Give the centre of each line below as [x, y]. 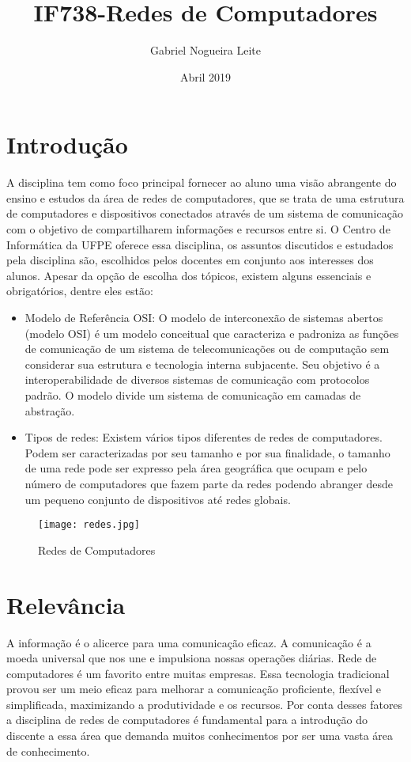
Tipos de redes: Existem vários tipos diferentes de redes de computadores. [204, 437]
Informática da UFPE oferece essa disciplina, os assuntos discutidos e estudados [200, 244]
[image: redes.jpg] [89, 525]
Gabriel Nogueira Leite [205, 50]
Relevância [66, 604]
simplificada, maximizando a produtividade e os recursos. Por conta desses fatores [205, 704]
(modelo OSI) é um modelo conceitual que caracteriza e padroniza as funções [212, 333]
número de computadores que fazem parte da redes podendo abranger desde [209, 483]
